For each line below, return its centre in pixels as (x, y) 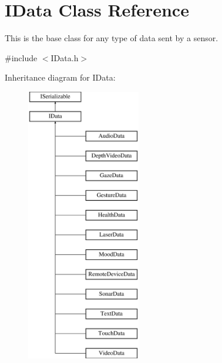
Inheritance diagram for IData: (60, 77)
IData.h (65, 57)
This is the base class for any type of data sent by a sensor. (112, 38)
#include (21, 57)
